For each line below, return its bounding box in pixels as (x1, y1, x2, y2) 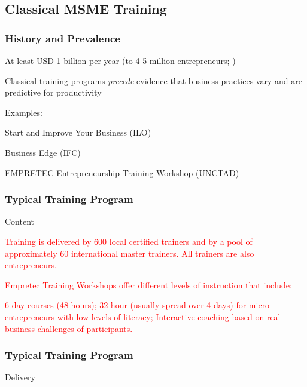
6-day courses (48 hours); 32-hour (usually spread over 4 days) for (5, 299, 247, 311)
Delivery (5, 371, 35, 383)
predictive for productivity (5, 86, 102, 99)
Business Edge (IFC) (5, 146, 81, 158)
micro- (248, 299, 272, 311)
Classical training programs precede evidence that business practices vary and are (5, 74, 302, 87)
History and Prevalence (5, 30, 120, 45)
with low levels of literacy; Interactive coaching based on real (57, 310, 281, 322)
